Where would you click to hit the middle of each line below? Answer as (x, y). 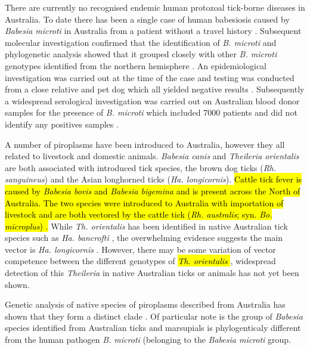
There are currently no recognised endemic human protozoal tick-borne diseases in (155, 7)
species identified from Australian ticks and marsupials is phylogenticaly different (153, 328)
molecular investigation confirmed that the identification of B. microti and (141, 42)
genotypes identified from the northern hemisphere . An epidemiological (136, 65)
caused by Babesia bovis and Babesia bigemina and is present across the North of (153, 191)
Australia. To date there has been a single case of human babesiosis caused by (147, 19)
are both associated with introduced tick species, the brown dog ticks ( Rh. (141, 167)
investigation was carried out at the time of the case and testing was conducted (150, 77)
